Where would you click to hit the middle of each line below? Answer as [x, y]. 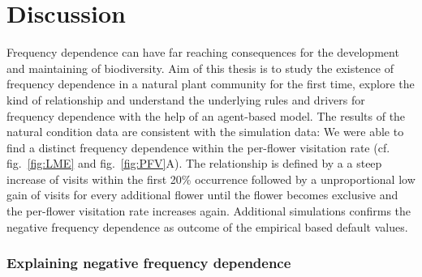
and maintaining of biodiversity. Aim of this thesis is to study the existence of [200, 68]
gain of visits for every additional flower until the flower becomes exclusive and [202, 195]
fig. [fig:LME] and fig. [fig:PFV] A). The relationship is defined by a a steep [194, 163]
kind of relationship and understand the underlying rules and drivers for [186, 99]
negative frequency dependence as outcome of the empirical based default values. [207, 226]
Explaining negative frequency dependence [149, 263]
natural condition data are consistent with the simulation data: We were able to [205, 132]
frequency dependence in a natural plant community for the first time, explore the [211, 84]
